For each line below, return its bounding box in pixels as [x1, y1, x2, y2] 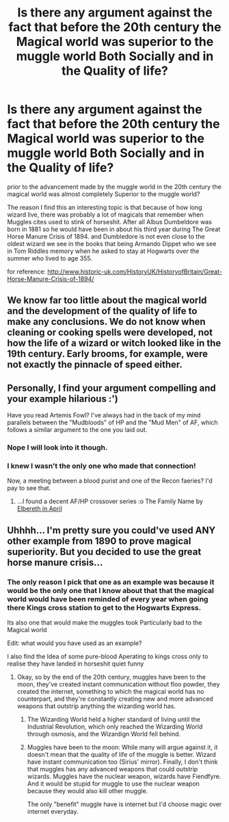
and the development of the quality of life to [7, 305, 198, 317]
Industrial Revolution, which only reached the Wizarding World [27, 723, 203, 731]
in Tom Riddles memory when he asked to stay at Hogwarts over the [7, 247, 200, 255]
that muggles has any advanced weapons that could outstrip [27, 765, 198, 773]
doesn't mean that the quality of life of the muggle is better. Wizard [27, 751, 217, 759]
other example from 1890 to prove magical [7, 535, 191, 546]
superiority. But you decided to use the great [7, 546, 202, 557]
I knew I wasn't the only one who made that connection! [7, 461, 196, 470]
